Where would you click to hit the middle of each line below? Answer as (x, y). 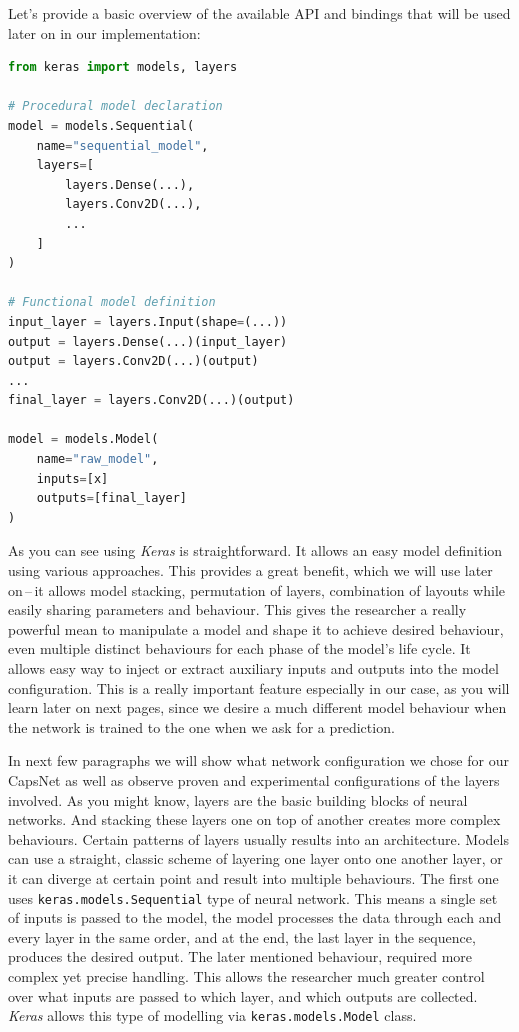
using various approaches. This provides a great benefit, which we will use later (250, 570)
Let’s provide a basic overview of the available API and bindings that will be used (259, 13)
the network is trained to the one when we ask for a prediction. (201, 726)
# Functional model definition (112, 302)
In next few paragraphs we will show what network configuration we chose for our (258, 760)
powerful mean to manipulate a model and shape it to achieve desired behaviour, (256, 628)
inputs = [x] (72, 478)
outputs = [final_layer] (111, 498)
